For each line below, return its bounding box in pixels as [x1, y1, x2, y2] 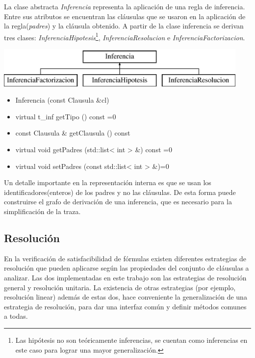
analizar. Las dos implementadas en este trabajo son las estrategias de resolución [4, 272, 247, 282]
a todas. [4, 311, 28, 321]
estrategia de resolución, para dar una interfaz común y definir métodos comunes [4, 301, 247, 311]
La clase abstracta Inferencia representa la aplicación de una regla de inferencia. [4, 1, 245, 11]
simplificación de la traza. [4, 206, 81, 216]
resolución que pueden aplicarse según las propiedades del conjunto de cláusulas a [4, 263, 249, 273]
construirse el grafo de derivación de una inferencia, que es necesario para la [4, 196, 232, 207]
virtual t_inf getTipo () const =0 [15, 111, 116, 121]
